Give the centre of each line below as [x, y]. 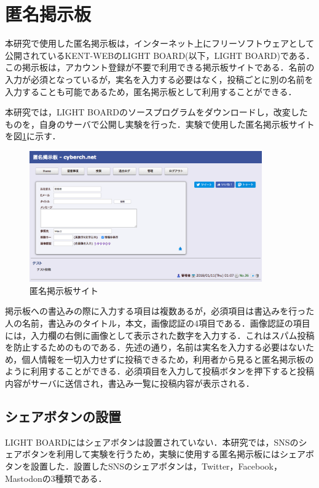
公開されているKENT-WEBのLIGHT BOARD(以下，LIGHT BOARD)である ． [160, 55]
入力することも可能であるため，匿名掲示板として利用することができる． [151, 91]
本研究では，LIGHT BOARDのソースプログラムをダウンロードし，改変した [156, 112]
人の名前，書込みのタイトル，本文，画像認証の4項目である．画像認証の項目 [158, 323]
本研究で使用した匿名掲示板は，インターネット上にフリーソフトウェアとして [160, 43]
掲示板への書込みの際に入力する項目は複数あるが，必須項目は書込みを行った [160, 311]
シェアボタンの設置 [63, 416]
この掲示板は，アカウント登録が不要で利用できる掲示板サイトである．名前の [160, 67]
